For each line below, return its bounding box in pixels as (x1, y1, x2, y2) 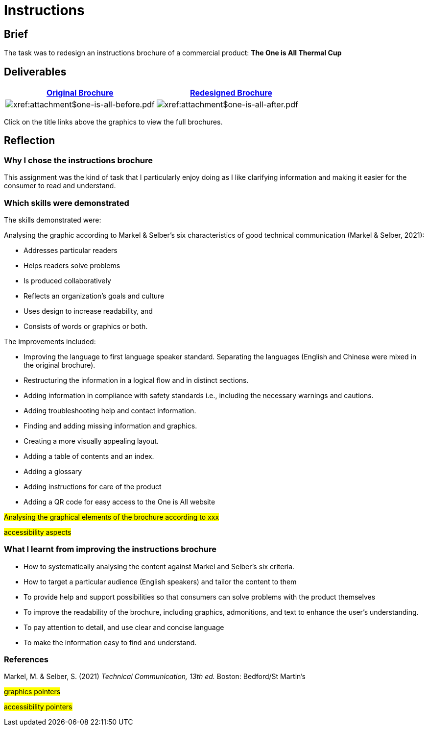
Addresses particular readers (24, 246, 118, 254)
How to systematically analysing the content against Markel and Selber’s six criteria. (24, 562, 295, 571)
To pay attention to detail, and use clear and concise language (24, 623, 224, 631)
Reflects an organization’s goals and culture (24, 291, 165, 300)
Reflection (4, 134, 55, 147)
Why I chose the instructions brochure (4, 155, 153, 165)
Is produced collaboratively (24, 276, 111, 285)
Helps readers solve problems (24, 261, 120, 270)
